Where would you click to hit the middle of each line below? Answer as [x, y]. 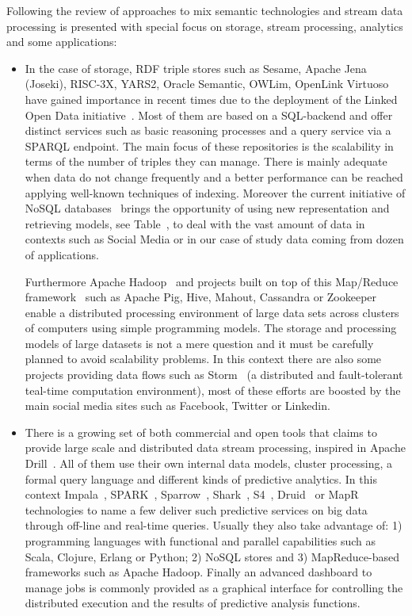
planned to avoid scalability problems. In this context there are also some [203, 359]
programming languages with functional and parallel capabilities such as [200, 541]
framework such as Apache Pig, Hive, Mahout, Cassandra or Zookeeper [201, 297]
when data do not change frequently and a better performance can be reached [214, 176]
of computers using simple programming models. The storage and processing [211, 328]
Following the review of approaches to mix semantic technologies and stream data [205, 10]
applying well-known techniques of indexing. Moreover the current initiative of [215, 192]
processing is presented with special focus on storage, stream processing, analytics [205, 26]
